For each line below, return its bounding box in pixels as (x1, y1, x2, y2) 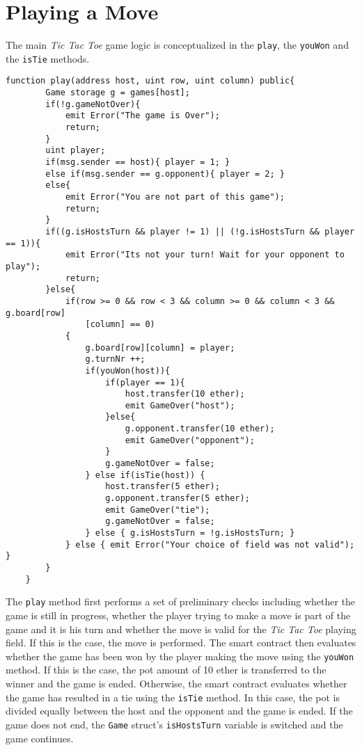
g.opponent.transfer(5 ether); (105, 493, 250, 504)
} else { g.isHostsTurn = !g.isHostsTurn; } (85, 528, 295, 538)
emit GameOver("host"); (125, 400, 235, 410)
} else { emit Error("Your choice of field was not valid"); (65, 539, 355, 550)
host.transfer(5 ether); (105, 481, 220, 492)
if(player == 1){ (105, 377, 185, 388)
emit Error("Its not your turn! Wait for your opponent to (65, 250, 345, 260)
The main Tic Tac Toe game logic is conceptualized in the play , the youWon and (6, 38, 349, 52)
